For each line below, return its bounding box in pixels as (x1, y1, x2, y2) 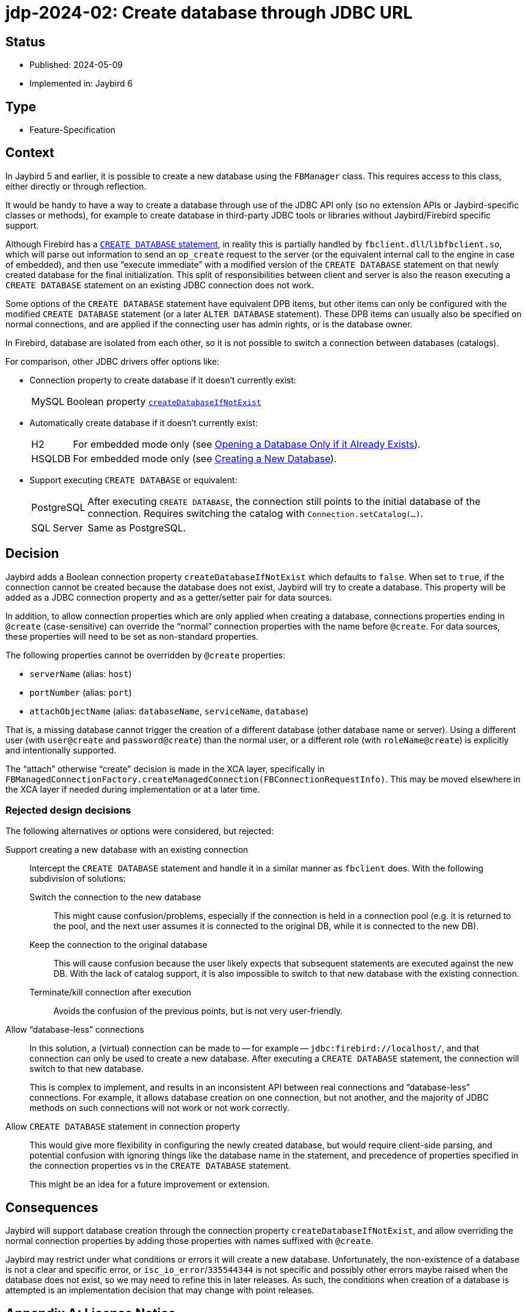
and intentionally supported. (5, 744, 117, 755)
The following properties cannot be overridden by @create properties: (5, 649, 286, 660)
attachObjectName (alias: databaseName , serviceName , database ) (29, 705, 309, 716)
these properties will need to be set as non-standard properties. (5, 631, 258, 642)
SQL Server (31, 521, 83, 534)
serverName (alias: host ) (29, 668, 132, 679)
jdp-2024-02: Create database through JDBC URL (5, 2, 413, 23)
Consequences (5, 1199, 99, 1215)
